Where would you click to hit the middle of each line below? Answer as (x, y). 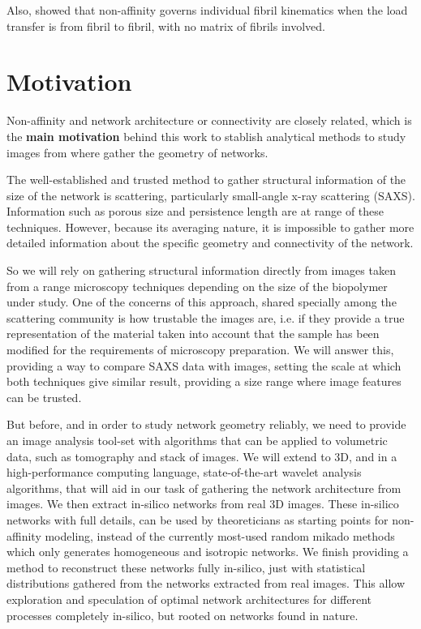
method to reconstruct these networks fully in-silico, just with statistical (186, 567)
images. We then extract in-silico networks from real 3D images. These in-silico (203, 504)
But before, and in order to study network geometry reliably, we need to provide (206, 424)
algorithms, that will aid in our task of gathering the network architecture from (204, 488)
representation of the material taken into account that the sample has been (193, 334)
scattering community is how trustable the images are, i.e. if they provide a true (206, 317)
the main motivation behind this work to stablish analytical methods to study (206, 136)
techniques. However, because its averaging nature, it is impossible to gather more (210, 227)
